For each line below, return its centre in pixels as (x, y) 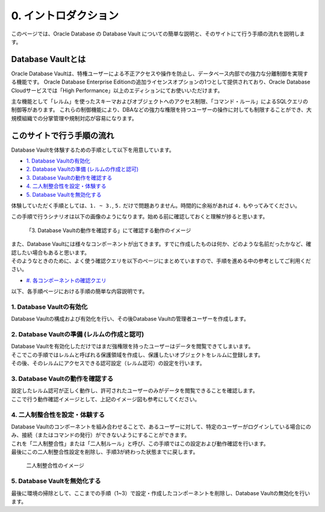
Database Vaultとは (48, 59)
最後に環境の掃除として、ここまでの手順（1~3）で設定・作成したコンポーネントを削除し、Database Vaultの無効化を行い (161, 493)
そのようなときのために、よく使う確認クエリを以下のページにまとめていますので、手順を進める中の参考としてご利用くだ (161, 261)
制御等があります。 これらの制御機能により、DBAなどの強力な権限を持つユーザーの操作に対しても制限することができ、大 (162, 110)
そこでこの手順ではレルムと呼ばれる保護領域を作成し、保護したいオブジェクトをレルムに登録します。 (138, 354)
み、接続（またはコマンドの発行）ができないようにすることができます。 (101, 435)
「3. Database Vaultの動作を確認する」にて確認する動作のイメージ (109, 230)
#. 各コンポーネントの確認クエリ (66, 280)
